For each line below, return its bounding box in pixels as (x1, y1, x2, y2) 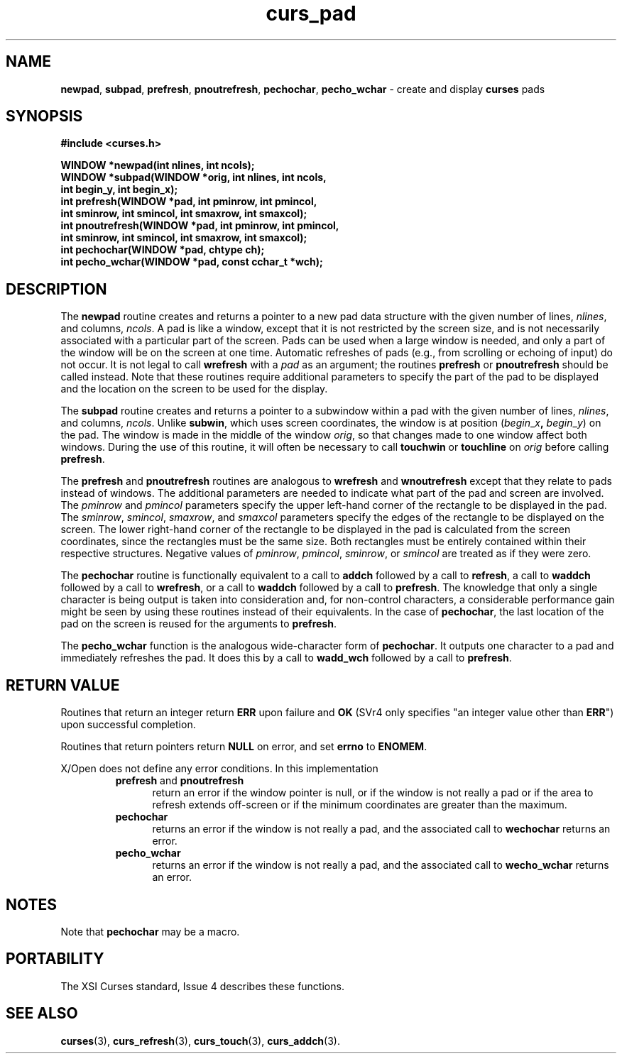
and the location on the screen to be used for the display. (60, 383, 328, 395)
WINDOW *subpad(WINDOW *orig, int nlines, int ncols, (60, 171, 327, 184)
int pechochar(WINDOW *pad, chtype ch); (60, 243, 265, 256)
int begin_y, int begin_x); (60, 183, 178, 196)
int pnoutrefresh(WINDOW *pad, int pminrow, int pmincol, (60, 219, 339, 232)
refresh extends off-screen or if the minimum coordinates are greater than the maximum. (152, 799, 567, 811)
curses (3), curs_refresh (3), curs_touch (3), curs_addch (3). (60, 1034, 340, 1047)
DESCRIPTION (6, 280, 107, 298)
